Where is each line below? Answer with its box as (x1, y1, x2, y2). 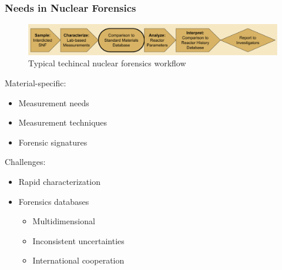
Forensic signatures (18, 136, 88, 148)
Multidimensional (32, 215, 95, 227)
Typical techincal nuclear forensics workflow (28, 57, 186, 69)
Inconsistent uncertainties (32, 234, 125, 247)
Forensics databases (18, 195, 89, 207)
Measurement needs (18, 96, 89, 109)
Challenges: (5, 156, 46, 168)
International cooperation (32, 254, 125, 266)
